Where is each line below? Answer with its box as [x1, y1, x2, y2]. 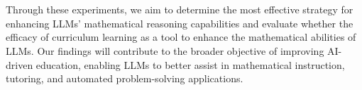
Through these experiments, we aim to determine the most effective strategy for [6, 2, 353, 17]
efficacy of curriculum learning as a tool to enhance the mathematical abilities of [6, 30, 356, 44]
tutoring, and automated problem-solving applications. [6, 71, 243, 86]
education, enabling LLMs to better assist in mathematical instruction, [35, 57, 345, 72]
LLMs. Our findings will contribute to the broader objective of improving [6, 43, 324, 58]
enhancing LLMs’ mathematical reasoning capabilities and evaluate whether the [6, 15, 353, 30]
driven [6, 57, 33, 72]
